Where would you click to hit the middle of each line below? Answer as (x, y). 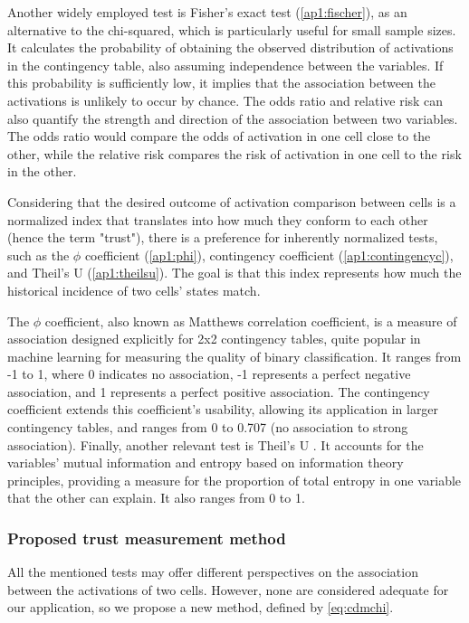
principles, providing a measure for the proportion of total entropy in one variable (234, 480)
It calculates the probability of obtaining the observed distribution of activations (230, 47)
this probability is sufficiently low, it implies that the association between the (221, 83)
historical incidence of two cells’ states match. (134, 290)
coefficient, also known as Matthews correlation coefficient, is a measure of (251, 321)
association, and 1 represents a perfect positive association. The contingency (219, 391)
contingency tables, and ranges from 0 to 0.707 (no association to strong (208, 427)
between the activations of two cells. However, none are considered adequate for (228, 589)
